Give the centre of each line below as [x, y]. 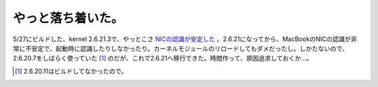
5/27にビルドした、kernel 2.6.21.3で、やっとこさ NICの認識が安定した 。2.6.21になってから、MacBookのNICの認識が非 [185, 39]
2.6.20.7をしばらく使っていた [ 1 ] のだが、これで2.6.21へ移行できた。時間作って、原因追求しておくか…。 [163, 58]
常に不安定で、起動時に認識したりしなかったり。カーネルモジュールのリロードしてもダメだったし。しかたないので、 [181, 48]
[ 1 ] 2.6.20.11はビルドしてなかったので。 [71, 71]
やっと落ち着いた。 [68, 18]
